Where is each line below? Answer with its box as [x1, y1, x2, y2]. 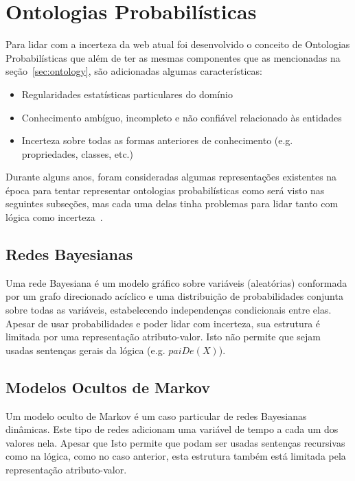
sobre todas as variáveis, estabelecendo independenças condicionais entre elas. [5, 303, 332, 317]
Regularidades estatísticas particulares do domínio [21, 86, 233, 101]
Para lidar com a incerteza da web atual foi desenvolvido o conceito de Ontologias [5, 37, 350, 51]
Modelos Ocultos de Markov [5, 376, 210, 397]
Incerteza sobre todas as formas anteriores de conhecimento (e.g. [21, 133, 293, 148]
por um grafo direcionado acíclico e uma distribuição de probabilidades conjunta [5, 289, 343, 303]
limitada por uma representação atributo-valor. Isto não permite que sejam [5, 329, 321, 344]
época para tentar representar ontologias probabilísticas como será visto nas [5, 183, 325, 197]
